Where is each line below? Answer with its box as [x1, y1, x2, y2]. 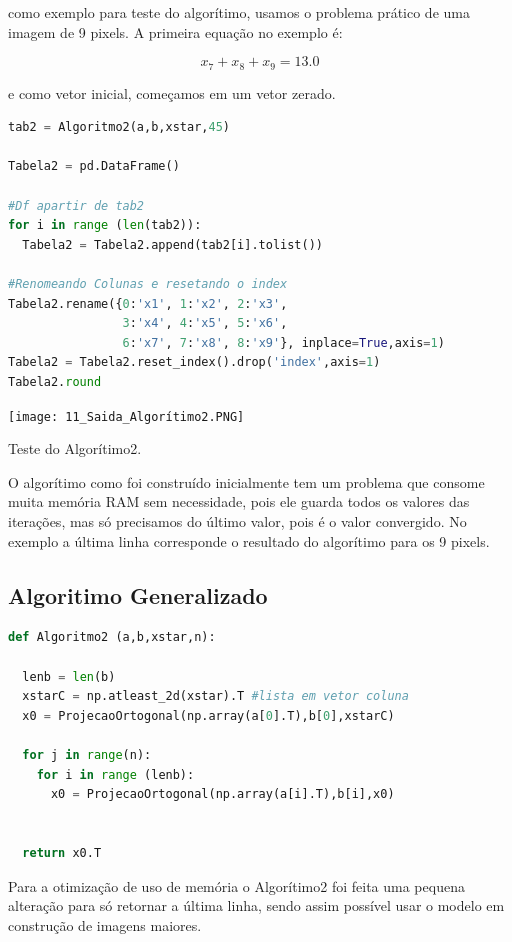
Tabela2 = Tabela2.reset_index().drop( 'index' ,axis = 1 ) [8, 355, 381, 370]
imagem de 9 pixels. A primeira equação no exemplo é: [8, 21, 343, 42]
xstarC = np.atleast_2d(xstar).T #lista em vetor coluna [22, 689, 409, 704]
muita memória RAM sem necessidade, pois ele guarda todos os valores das [8, 491, 470, 512]
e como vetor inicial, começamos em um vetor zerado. [8, 82, 336, 103]
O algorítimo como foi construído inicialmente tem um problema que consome [8, 471, 485, 492]
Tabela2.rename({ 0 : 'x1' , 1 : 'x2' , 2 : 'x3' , [8, 296, 288, 311]
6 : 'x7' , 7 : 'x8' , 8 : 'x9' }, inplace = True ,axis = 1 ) [122, 335, 445, 350]
